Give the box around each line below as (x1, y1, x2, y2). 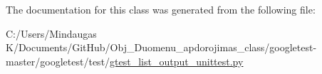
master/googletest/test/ (6, 53, 110, 68)
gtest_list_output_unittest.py (110, 53, 244, 68)
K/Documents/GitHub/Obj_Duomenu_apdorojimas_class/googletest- (6, 40, 317, 55)
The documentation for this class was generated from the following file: (6, 2, 316, 16)
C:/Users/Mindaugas (6, 26, 97, 41)
